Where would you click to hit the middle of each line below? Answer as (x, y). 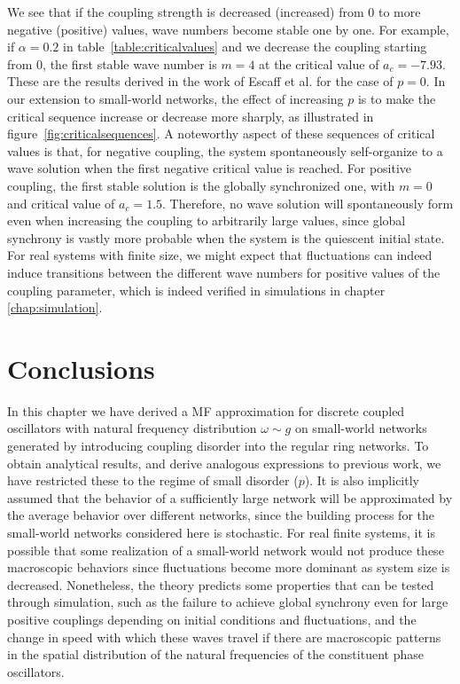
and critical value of (61, 203)
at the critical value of (319, 63)
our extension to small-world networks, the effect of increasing (175, 98)
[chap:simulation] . (55, 307)
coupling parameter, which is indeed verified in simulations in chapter (196, 290)
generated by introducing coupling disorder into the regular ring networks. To (218, 445)
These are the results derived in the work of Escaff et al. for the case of (200, 81)
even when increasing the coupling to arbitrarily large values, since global (207, 220)
